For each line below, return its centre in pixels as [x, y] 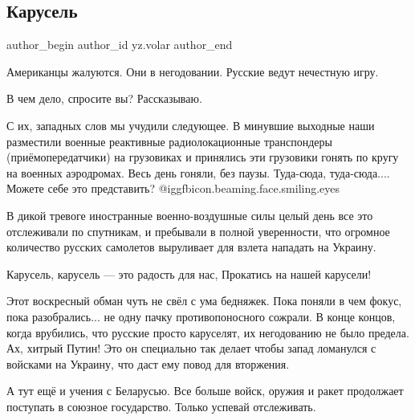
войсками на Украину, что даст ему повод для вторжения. [148, 363]
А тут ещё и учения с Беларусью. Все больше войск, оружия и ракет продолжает [205, 391]
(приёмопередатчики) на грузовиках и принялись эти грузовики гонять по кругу [203, 157]
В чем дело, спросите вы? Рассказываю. [104, 98]
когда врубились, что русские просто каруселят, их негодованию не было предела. [208, 332]
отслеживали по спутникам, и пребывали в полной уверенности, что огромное [198, 231]
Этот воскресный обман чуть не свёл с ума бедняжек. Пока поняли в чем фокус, [204, 301]
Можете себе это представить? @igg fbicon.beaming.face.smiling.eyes [173, 188]
